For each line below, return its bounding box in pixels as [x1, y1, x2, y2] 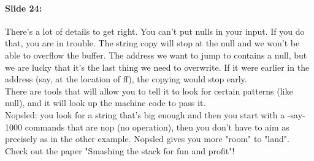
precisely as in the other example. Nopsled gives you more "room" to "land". [5, 132, 289, 145]
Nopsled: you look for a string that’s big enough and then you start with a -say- [5, 108, 305, 121]
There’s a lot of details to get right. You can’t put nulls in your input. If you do [5, 24, 305, 37]
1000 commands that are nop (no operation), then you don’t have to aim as [5, 120, 289, 133]
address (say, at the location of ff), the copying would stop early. [5, 73, 247, 85]
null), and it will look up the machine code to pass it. [5, 96, 206, 109]
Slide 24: [5, 1, 42, 14]
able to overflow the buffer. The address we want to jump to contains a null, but [5, 48, 307, 61]
